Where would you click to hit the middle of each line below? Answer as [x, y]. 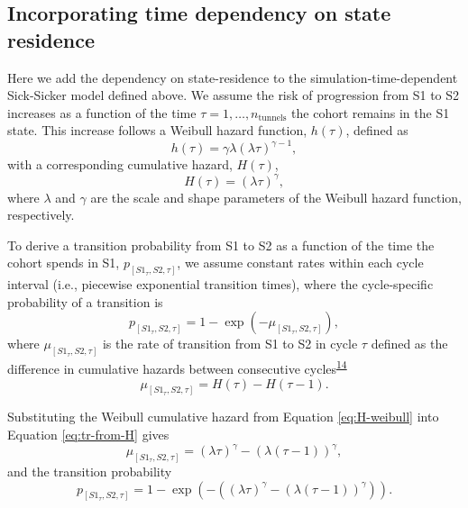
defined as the [409, 344]
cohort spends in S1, [64, 263]
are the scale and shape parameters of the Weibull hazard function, [276, 197]
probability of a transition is [85, 301]
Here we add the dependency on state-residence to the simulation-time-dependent [233, 77]
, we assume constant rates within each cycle [300, 263]
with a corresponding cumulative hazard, [120, 164]
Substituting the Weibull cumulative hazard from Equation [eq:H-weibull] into [223, 417]
